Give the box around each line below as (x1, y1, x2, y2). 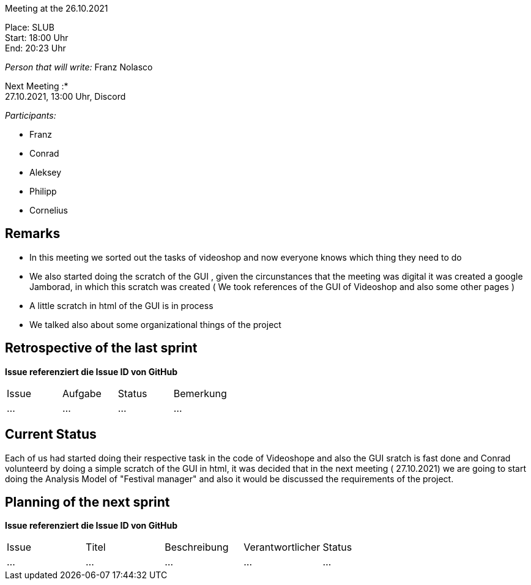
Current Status (5, 427, 97, 442)
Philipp (29, 186, 57, 196)
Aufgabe (62, 387, 102, 400)
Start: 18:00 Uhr (5, 32, 69, 43)
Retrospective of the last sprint (5, 340, 198, 356)
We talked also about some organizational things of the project (29, 319, 281, 330)
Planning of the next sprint (5, 494, 170, 510)
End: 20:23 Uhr (5, 43, 66, 53)
